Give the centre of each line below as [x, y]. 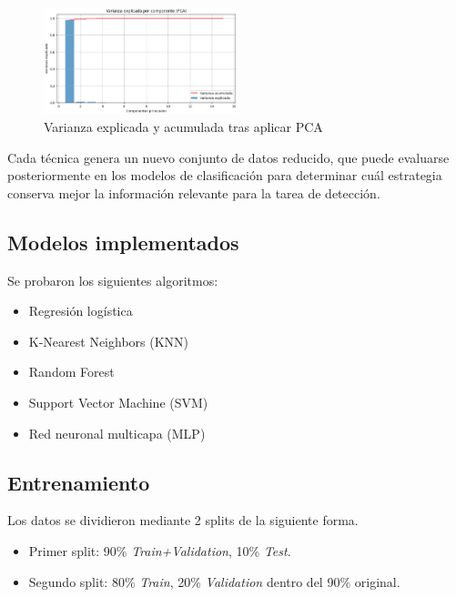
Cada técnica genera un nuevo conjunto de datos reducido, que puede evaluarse [228, 157]
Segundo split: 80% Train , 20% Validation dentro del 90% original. [214, 581]
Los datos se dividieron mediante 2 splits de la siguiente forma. [183, 520]
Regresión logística [81, 311]
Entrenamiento [79, 482]
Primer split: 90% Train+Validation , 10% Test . [160, 550]
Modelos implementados [123, 242]
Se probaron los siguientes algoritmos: [113, 280]
